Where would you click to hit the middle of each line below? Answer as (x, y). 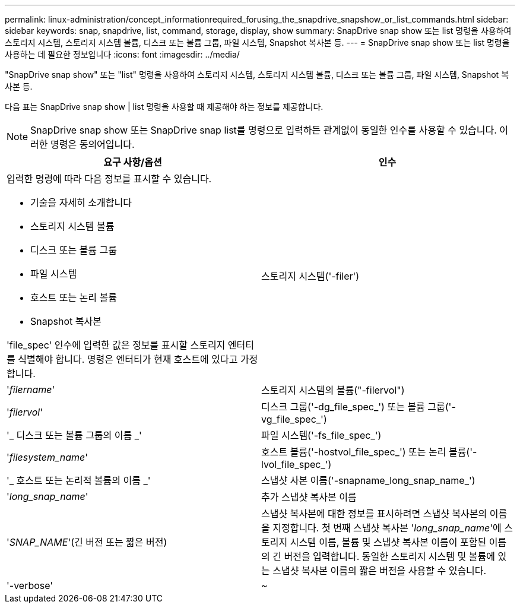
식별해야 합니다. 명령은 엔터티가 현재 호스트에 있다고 (128, 359)
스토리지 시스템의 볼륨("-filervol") (333, 390)
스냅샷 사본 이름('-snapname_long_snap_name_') (368, 480)
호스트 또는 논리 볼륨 (74, 297)
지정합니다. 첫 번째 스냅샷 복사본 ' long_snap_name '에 (387, 528)
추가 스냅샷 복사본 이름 (309, 497)
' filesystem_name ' (47, 457)
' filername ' (31, 389)
